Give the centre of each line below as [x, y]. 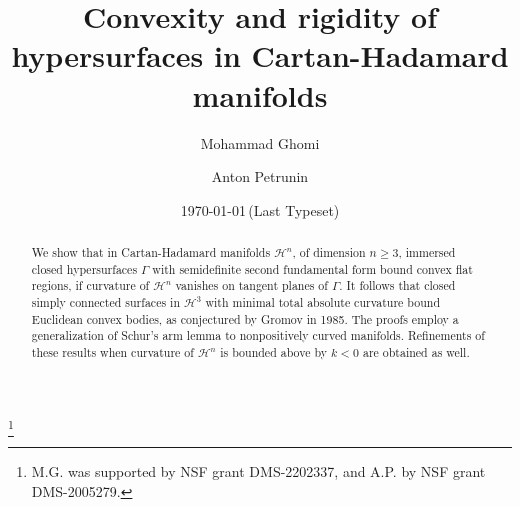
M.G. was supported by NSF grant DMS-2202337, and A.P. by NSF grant [258, 471]
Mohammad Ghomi [260, 142]
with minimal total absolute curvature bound [323, 302]
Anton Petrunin [260, 176]
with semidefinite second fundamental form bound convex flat [312, 268]
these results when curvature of [112, 352]
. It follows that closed [397, 285]
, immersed [427, 252]
